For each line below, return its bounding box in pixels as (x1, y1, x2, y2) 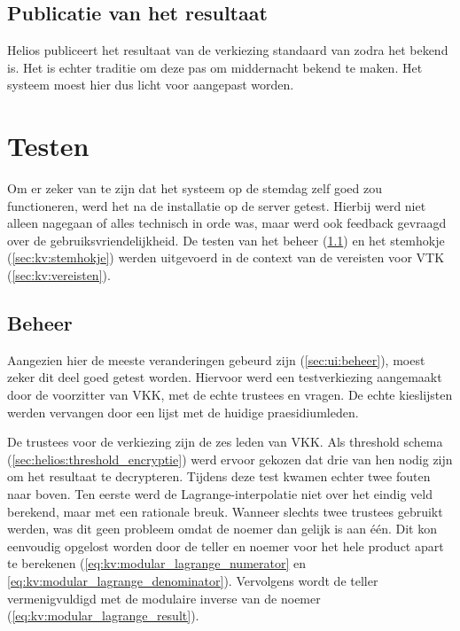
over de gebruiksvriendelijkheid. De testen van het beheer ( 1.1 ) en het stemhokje (7, 230, 445, 249)
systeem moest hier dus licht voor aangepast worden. (7, 75, 294, 94)
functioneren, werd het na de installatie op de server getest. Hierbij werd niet (7, 196, 426, 214)
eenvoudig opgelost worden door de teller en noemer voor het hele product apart (7, 536, 444, 555)
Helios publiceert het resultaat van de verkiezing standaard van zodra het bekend (7, 41, 448, 59)
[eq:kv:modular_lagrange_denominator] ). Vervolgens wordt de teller (7, 572, 378, 589)
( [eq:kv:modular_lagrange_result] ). (7, 606, 199, 625)
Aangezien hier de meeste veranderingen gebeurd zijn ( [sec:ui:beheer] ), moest (7, 350, 425, 369)
